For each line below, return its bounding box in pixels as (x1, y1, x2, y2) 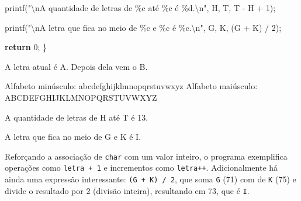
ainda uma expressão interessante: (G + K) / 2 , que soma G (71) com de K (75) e (5, 173, 296, 185)
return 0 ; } (5, 41, 47, 53)
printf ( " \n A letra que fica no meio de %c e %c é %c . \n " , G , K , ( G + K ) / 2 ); (5, 21, 282, 33)
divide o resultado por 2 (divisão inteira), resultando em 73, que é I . (5, 184, 250, 196)
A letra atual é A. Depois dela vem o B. (5, 60, 148, 72)
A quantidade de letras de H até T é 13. (5, 111, 148, 123)
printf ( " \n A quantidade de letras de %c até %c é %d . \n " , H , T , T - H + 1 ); (5, 2, 276, 13)
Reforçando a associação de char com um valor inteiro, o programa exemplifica (5, 150, 288, 162)
